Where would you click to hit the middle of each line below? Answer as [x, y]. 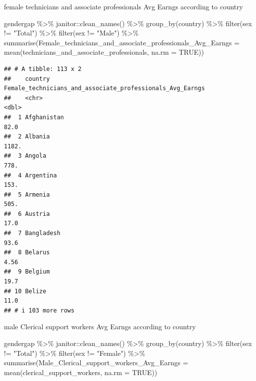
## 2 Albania [27, 137]
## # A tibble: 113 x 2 [43, 69]
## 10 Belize [25, 291]
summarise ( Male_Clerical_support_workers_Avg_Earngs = [96, 363]
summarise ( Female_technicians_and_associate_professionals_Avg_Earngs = [122, 42]
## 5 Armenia [27, 194]
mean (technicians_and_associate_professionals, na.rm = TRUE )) [104, 52]
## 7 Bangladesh [32, 233]
